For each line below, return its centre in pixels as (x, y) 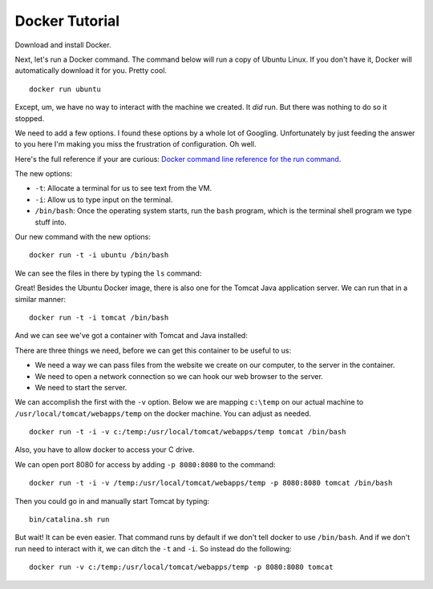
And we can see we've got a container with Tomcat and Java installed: (131, 336)
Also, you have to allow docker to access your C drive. (105, 450)
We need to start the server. (81, 387)
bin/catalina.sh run (69, 520)
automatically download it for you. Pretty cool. (91, 71)
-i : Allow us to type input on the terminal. (104, 200)
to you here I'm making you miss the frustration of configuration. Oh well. (136, 144)
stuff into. (51, 222)
